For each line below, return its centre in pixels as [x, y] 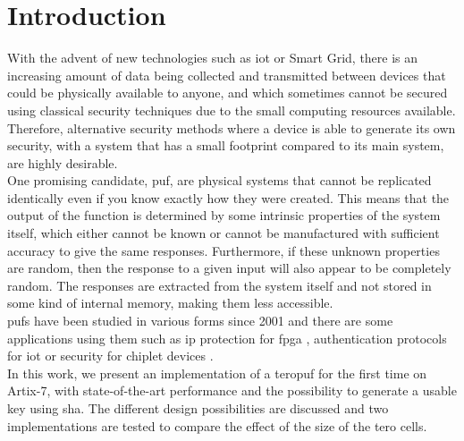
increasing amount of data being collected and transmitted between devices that [227, 75]
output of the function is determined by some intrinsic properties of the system [224, 215]
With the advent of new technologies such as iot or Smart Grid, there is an [213, 58]
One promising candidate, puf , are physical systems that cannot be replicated [219, 180]
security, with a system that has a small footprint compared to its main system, [226, 145]
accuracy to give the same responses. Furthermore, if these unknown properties [224, 250]
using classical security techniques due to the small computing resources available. [232, 110]
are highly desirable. [63, 162]
